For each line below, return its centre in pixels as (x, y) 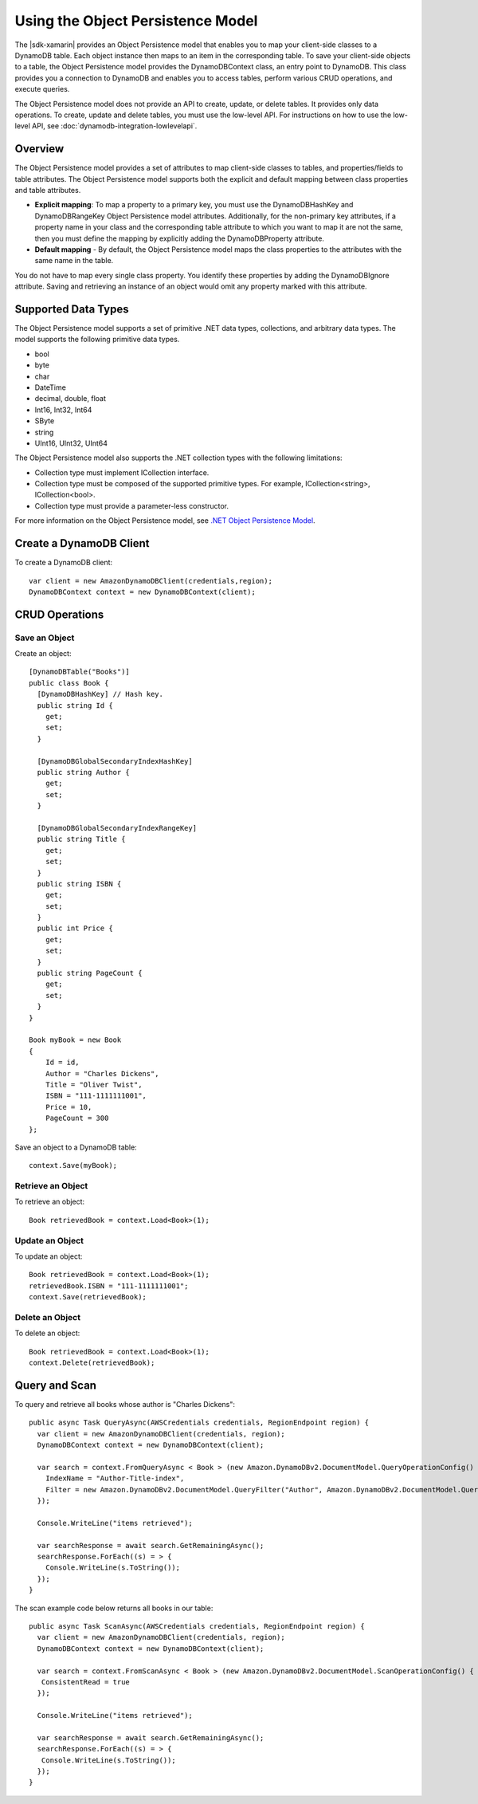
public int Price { (75, 928)
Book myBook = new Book (75, 1040)
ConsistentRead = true (86, 1682)
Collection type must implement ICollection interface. (122, 472)
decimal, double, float (71, 399)
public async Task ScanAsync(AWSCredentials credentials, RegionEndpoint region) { (197, 1626)
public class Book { (69, 683)
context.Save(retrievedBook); (88, 1297)
